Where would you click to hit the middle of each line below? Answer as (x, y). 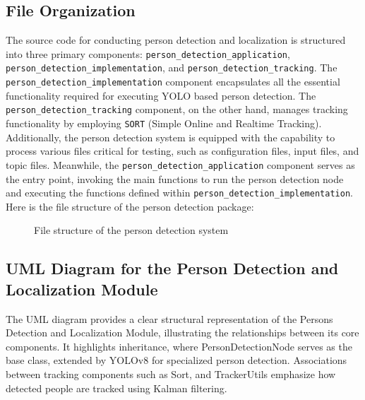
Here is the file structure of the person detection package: (130, 206)
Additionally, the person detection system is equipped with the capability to (170, 137)
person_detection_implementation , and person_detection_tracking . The (172, 67)
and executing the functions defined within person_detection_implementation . (179, 193)
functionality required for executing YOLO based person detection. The (161, 95)
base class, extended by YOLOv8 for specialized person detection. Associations (176, 360)
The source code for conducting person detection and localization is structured (176, 40)
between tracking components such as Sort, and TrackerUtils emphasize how (171, 373)
